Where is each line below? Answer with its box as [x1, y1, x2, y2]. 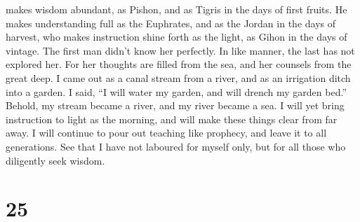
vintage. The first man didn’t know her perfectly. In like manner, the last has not [6, 43, 355, 57]
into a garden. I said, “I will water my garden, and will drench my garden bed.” [6, 84, 347, 99]
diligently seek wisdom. [6, 153, 105, 167]
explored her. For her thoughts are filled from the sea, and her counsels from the [6, 57, 352, 71]
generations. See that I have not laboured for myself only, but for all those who [6, 139, 346, 153]
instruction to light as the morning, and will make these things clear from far [6, 111, 338, 126]
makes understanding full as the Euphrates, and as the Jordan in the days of [6, 15, 336, 30]
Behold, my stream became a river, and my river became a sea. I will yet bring [6, 98, 345, 113]
